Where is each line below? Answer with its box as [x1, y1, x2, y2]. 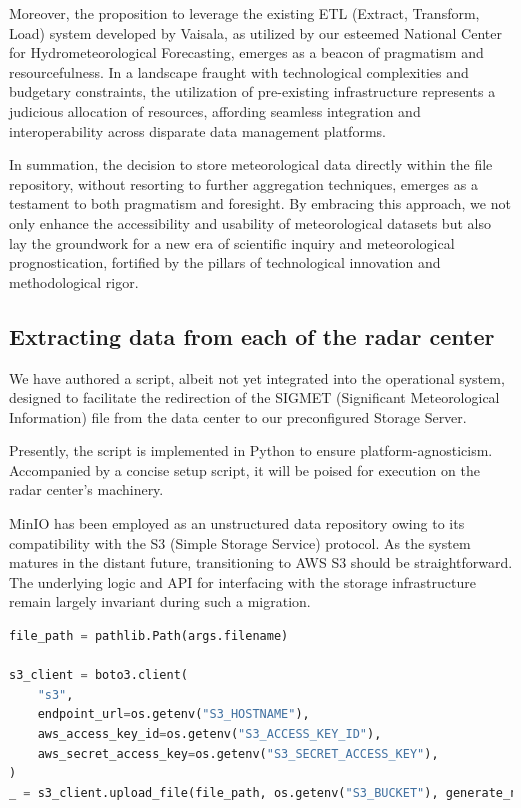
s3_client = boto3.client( [9, 668, 188, 683]
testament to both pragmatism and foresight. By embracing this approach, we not [9, 193, 511, 214]
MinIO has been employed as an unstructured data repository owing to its [9, 513, 465, 534]
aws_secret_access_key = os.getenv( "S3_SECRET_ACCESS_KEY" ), [37, 746, 439, 761]
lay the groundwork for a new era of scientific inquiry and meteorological [9, 232, 455, 253]
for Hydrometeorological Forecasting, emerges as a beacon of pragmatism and [9, 42, 484, 63]
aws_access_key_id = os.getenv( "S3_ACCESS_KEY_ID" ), [37, 727, 382, 742]
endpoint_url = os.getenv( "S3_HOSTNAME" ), [37, 707, 310, 722]
